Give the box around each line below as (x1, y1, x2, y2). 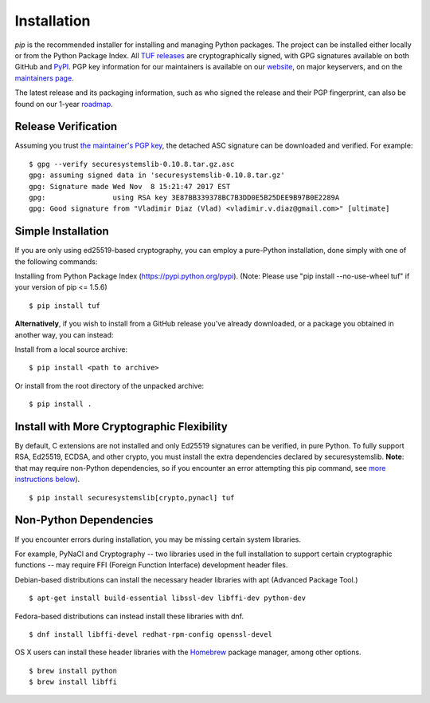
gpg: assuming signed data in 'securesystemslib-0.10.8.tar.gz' (29, 171, 286, 180)
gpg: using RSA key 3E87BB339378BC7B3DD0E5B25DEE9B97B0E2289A (29, 192, 340, 202)
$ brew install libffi (29, 677, 118, 686)
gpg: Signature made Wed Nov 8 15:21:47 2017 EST (29, 182, 231, 191)
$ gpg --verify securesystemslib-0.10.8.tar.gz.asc (29, 160, 235, 168)
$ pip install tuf (29, 301, 101, 310)
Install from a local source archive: (14, 345, 127, 354)
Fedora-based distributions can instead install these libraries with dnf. (14, 611, 244, 621)
